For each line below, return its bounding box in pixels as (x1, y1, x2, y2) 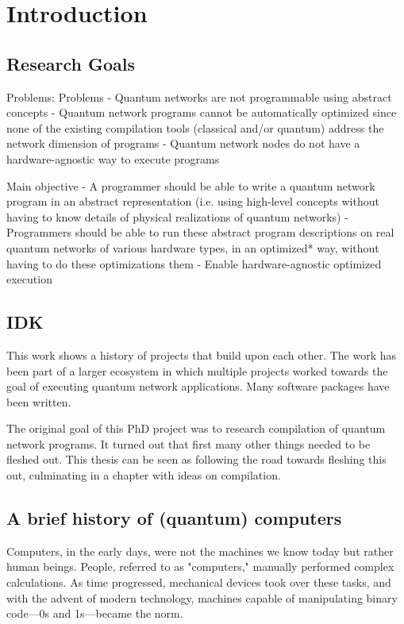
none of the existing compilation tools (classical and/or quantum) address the (6, 119, 384, 136)
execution (6, 271, 52, 287)
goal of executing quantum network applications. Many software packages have (6, 378, 390, 395)
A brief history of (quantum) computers (6, 506, 342, 530)
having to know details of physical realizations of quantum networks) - (6, 208, 348, 225)
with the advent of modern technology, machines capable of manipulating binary (6, 589, 398, 606)
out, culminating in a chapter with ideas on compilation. (6, 467, 281, 483)
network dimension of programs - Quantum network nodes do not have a (6, 135, 360, 152)
